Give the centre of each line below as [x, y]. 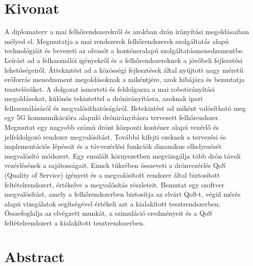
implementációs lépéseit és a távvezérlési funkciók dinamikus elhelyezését [113, 146]
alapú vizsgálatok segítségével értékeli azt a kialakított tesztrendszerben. [113, 203]
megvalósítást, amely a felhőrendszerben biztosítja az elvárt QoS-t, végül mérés [123, 194]
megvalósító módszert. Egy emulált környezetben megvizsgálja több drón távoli [123, 155]
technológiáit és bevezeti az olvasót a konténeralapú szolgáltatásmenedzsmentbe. [124, 51]
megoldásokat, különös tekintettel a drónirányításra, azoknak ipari [104, 98]
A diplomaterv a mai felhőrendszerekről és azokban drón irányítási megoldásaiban [127, 31]
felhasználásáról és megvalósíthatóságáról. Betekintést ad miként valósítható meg [125, 108]
